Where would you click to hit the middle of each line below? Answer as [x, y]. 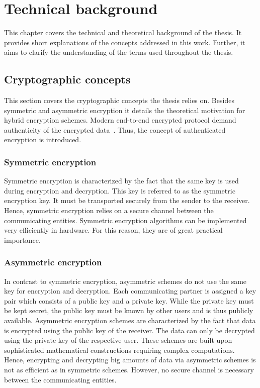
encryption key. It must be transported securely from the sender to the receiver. [127, 200]
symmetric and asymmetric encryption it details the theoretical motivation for [125, 110]
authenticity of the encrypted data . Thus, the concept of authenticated [115, 129]
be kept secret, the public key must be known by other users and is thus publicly [129, 310]
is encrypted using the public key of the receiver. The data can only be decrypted [129, 330]
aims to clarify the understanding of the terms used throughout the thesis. [119, 52]
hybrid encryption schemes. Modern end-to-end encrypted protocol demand [120, 120]
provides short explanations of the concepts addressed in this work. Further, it [125, 42]
